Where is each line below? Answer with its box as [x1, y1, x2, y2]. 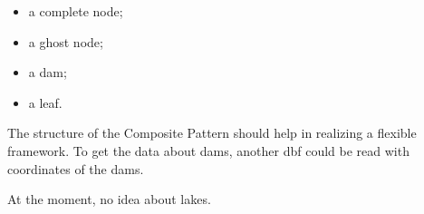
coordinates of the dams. [7, 159, 144, 178]
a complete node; [28, 2, 123, 20]
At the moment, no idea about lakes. [7, 190, 211, 209]
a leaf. [28, 92, 63, 112]
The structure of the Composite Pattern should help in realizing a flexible [7, 123, 417, 142]
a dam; [28, 63, 67, 82]
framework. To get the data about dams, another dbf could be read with [7, 141, 410, 160]
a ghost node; [28, 32, 103, 51]
